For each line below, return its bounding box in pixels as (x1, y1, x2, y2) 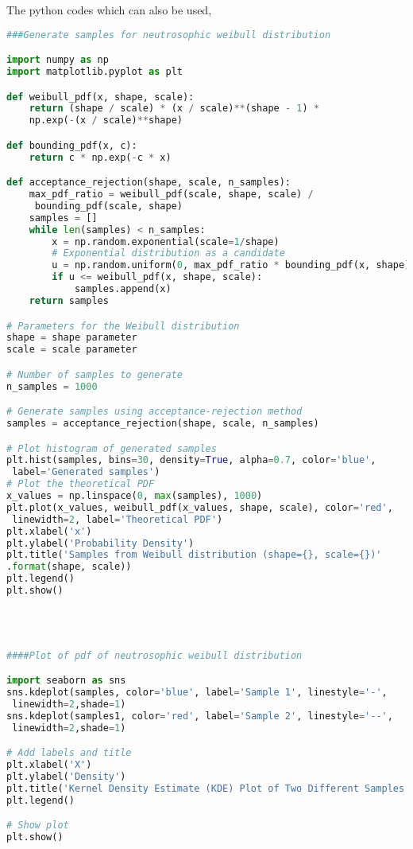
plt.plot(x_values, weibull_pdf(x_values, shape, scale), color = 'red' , (6, 501, 393, 513)
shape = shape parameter (6, 332, 137, 344)
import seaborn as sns (6, 675, 126, 687)
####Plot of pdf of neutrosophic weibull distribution (6, 649, 303, 661)
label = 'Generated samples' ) (12, 466, 160, 478)
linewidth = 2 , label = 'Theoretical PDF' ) (12, 513, 223, 525)
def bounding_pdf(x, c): (6, 139, 137, 151)
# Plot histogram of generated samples (6, 442, 217, 454)
